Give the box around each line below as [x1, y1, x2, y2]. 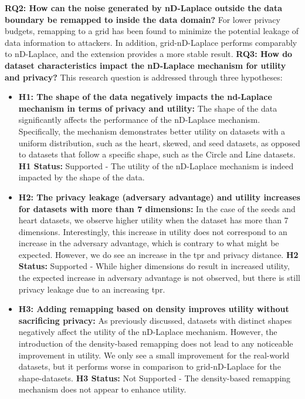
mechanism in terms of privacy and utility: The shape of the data [18, 102, 277, 114]
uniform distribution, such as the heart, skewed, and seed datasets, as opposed [18, 136, 300, 149]
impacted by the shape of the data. [18, 171, 145, 183]
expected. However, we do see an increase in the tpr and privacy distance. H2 [18, 248, 299, 260]
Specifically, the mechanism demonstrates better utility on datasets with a [18, 125, 286, 137]
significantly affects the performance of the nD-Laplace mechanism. [18, 113, 260, 126]
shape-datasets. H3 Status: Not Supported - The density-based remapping [18, 371, 291, 384]
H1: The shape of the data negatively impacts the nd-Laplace [18, 90, 272, 103]
